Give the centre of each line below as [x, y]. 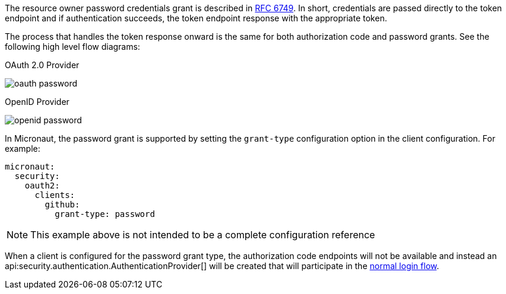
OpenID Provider [37, 102]
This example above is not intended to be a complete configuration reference [203, 235]
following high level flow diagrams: [72, 47]
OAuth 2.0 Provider [42, 65]
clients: [55, 195]
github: [62, 204]
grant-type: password [105, 214]
